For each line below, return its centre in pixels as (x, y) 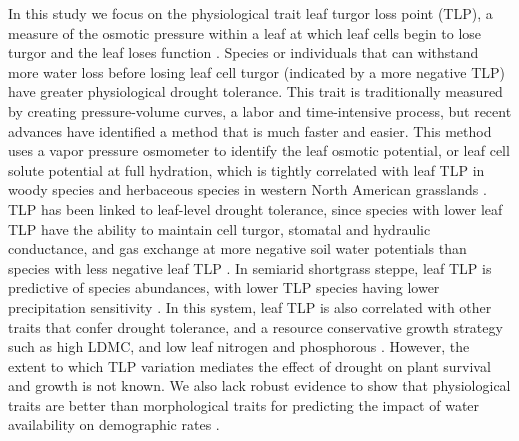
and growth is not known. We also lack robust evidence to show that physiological (259, 385)
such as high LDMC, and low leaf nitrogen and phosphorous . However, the (239, 346)
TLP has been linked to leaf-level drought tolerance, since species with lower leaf (255, 208)
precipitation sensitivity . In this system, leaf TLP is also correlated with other (250, 306)
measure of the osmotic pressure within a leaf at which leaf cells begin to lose (245, 32)
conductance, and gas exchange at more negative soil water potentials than (237, 248)
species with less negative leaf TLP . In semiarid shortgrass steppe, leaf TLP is (250, 267)
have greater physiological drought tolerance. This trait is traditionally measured (255, 91)
